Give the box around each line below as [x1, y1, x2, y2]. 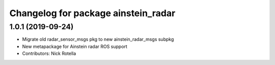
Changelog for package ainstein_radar [9, 8, 176, 19]
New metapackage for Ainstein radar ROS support [22, 43, 127, 49]
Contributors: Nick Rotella [22, 50, 76, 56]
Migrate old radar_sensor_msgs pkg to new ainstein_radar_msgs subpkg [22, 36, 174, 42]
